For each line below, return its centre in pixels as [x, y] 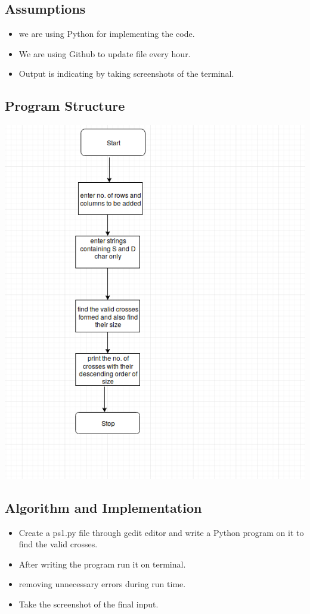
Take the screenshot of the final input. [89, 604]
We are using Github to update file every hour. [105, 53]
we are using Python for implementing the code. [107, 34]
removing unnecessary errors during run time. [102, 584]
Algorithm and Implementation [103, 507]
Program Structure [65, 106]
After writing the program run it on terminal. [102, 564]
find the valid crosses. [58, 544]
